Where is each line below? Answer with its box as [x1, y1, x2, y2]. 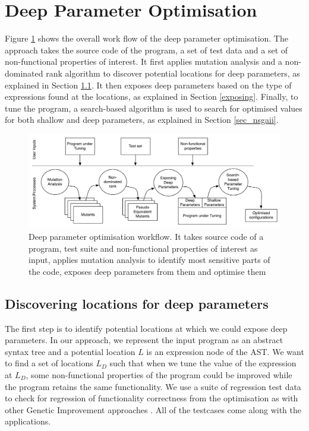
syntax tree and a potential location [5, 345, 135, 357]
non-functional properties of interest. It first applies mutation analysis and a [5, 55, 282, 68]
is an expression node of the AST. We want [146, 345, 304, 357]
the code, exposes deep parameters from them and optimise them [29, 265, 266, 277]
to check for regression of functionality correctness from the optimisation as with [5, 392, 298, 404]
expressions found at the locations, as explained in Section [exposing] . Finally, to [5, 90, 298, 103]
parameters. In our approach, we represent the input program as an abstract [5, 334, 283, 346]
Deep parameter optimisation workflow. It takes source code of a [29, 230, 264, 243]
